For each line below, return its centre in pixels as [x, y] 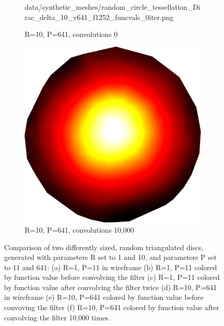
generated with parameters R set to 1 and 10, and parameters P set [110, 257]
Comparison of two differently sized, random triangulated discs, [104, 247]
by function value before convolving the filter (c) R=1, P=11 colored [112, 277]
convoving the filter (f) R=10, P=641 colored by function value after [112, 307]
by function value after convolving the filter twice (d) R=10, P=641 [111, 287]
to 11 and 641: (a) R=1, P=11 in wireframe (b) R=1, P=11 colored [111, 267]
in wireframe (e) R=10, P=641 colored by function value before [104, 297]
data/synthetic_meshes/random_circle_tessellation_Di [113, 7]
